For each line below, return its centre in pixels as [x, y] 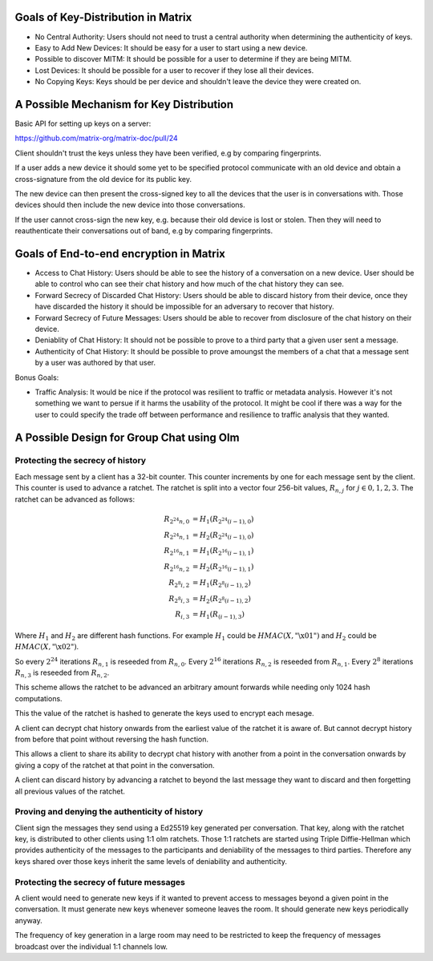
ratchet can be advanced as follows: [75, 499]
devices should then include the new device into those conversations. [130, 205]
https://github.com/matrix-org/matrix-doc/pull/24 [96, 138]
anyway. [29, 920]
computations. [39, 698]
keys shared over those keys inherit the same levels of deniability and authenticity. [151, 861]
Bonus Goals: [37, 378]
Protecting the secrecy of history [81, 461]
